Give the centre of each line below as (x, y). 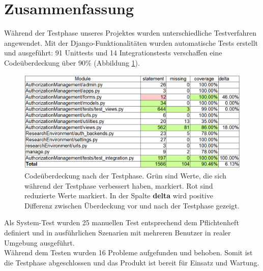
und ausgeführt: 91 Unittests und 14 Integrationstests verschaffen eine (113, 53)
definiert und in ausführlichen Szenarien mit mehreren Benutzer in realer (118, 232)
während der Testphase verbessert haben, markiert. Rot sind (119, 185)
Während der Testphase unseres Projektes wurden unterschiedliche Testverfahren (130, 33)
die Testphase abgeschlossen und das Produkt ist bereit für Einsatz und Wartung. (132, 262)
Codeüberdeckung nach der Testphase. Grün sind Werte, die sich (125, 175)
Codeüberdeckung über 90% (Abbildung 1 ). (72, 62)
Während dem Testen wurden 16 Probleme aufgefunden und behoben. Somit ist (128, 252)
